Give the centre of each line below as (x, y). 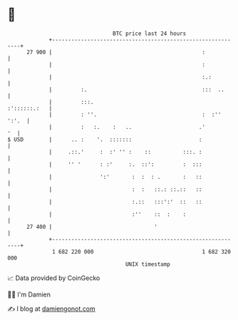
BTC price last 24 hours (150, 33)
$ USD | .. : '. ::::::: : (105, 139)
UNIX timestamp (148, 264)
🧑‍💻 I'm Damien (29, 294)
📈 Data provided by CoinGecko (54, 278)
